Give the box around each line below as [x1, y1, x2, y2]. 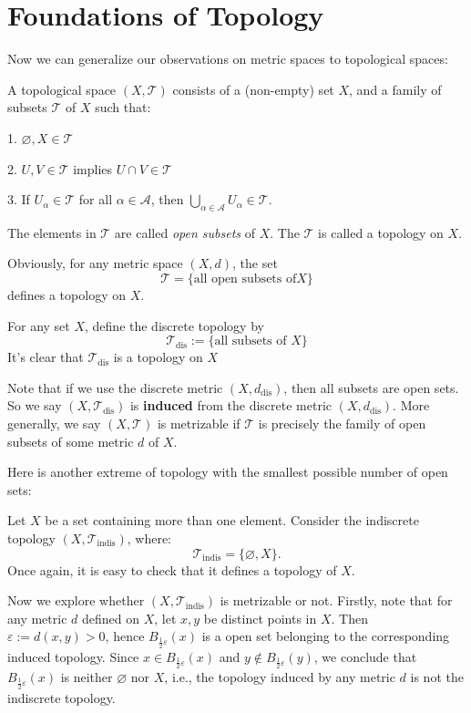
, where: [127, 529, 171, 548]
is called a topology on [318, 222, 444, 242]
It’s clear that [7, 347, 84, 367]
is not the [410, 667, 464, 687]
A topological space [7, 79, 117, 98]
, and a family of [349, 79, 442, 98]
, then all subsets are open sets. [283, 377, 459, 397]
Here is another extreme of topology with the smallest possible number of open [7, 462, 448, 481]
